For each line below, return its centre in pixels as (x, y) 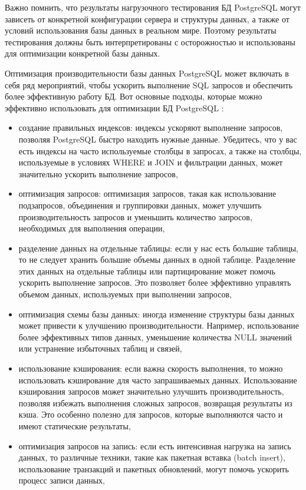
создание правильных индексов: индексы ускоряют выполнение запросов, (151, 128)
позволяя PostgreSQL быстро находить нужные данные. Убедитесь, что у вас (158, 139)
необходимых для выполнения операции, (92, 228)
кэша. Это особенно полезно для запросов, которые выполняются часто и (151, 414)
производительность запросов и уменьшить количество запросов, (135, 216)
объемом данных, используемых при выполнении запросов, (125, 294)
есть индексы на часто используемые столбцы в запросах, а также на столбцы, (160, 150)
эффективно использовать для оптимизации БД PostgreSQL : (114, 107)
